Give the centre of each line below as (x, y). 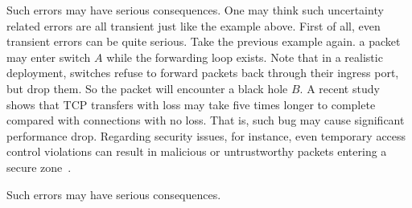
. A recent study (340, 88)
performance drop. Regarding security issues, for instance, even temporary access (206, 135)
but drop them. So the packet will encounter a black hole (147, 88)
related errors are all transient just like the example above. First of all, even (194, 25)
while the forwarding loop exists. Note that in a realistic (245, 57)
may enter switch (49, 57)
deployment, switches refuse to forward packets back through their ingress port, (203, 73)
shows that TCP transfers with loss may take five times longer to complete (191, 104)
